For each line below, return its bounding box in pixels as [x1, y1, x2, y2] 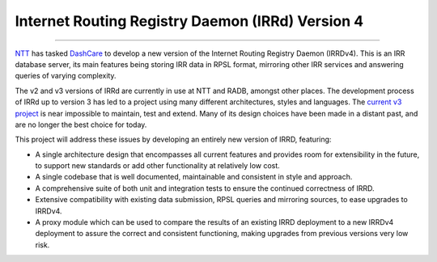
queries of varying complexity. [15, 71, 117, 81]
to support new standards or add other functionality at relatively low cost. [35, 161, 281, 171]
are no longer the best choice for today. [15, 120, 147, 129]
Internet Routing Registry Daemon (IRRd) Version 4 [15, 12, 364, 30]
